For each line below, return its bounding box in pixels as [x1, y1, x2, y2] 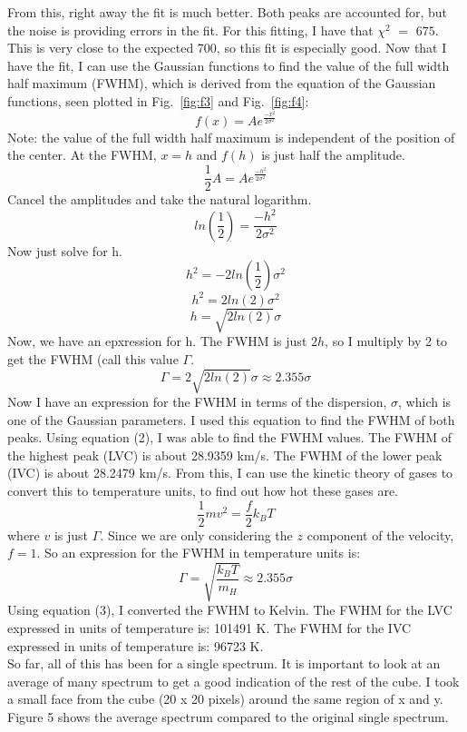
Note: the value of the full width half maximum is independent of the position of [7, 127, 455, 146]
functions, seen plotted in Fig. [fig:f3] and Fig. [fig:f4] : [7, 91, 309, 110]
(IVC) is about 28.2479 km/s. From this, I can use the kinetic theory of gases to [7, 463, 453, 482]
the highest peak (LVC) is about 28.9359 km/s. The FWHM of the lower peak [7, 445, 443, 464]
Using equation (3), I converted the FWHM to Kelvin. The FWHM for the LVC [7, 600, 452, 619]
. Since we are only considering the [100, 525, 293, 544]
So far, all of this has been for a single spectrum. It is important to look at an [7, 654, 441, 673]
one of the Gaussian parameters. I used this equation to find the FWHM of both [7, 410, 455, 429]
